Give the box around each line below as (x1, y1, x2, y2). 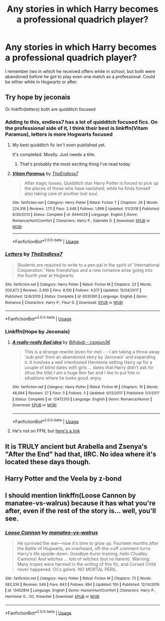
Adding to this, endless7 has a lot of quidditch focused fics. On (5, 118, 158, 125)
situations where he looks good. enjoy (24, 375, 102, 381)
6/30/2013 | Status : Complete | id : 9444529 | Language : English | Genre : (12, 212, 138, 217)
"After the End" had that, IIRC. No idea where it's (5, 450, 157, 458)
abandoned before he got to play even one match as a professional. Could (5, 73, 155, 79)
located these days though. (5, 458, 91, 466)
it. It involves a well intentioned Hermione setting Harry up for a (24, 360, 153, 365)
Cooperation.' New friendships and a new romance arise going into (17, 267, 153, 273)
